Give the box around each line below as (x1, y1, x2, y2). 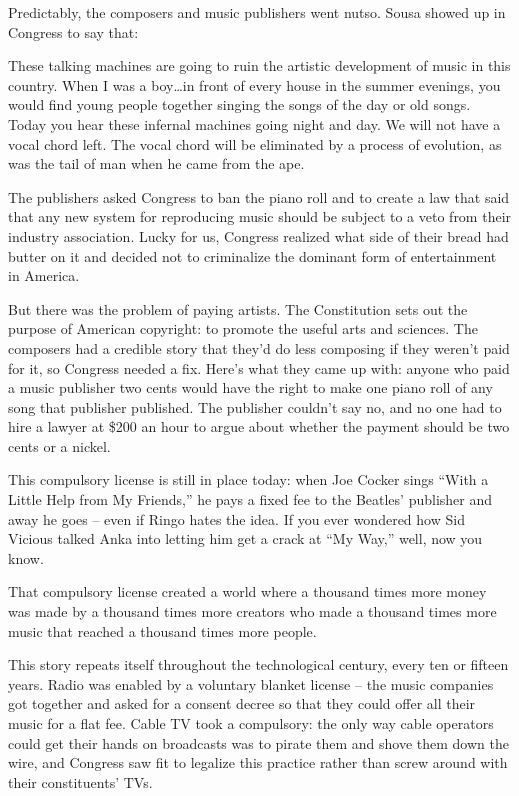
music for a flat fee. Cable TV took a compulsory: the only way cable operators (8, 713, 494, 733)
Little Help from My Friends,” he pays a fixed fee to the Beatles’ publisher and (8, 489, 493, 510)
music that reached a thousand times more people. (8, 620, 317, 641)
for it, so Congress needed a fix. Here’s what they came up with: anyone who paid (8, 357, 510, 378)
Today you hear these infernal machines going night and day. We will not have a (8, 113, 501, 134)
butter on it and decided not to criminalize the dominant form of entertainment (8, 245, 497, 266)
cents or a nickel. (8, 435, 111, 456)
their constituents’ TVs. (8, 771, 153, 792)
